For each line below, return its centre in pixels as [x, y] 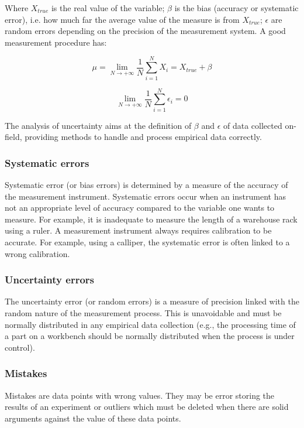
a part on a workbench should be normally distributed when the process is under [150, 336]
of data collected [253, 125]
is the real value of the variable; [108, 8]
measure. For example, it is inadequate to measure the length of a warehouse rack [151, 219]
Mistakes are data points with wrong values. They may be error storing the [140, 395]
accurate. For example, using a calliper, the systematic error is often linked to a [147, 242]
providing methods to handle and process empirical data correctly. [143, 137]
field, [13, 137]
